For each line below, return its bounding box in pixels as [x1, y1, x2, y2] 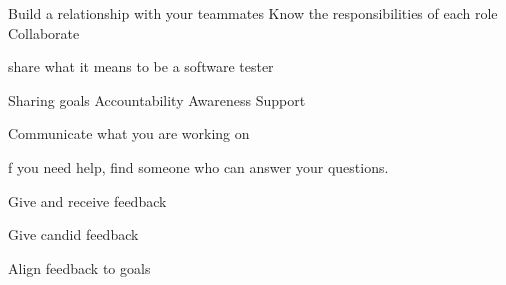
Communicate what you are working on [8, 123, 250, 144]
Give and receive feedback [8, 190, 167, 211]
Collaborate [8, 22, 80, 43]
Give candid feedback [8, 224, 139, 245]
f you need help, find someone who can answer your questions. [8, 156, 389, 177]
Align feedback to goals [8, 257, 151, 278]
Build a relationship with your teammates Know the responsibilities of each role [8, 3, 498, 23]
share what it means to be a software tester [8, 56, 274, 77]
